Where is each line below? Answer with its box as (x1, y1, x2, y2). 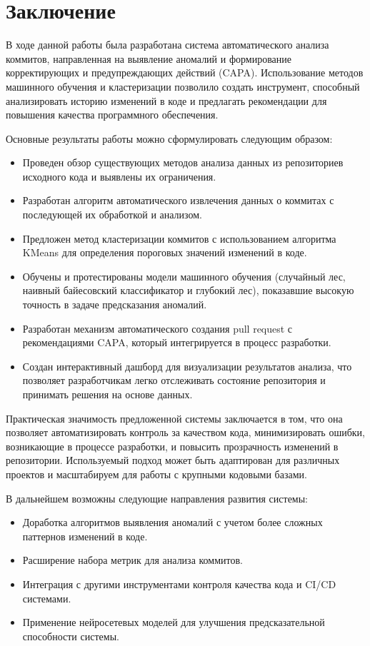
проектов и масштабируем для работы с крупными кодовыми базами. (6, 466, 307, 481)
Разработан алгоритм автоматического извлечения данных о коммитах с (22, 193, 334, 208)
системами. (22, 590, 71, 605)
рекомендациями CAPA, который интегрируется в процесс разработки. (22, 335, 331, 350)
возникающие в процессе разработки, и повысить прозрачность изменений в (6, 438, 339, 453)
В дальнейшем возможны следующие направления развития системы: (6, 490, 309, 505)
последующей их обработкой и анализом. (22, 207, 202, 222)
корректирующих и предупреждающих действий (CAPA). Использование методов (6, 65, 364, 80)
